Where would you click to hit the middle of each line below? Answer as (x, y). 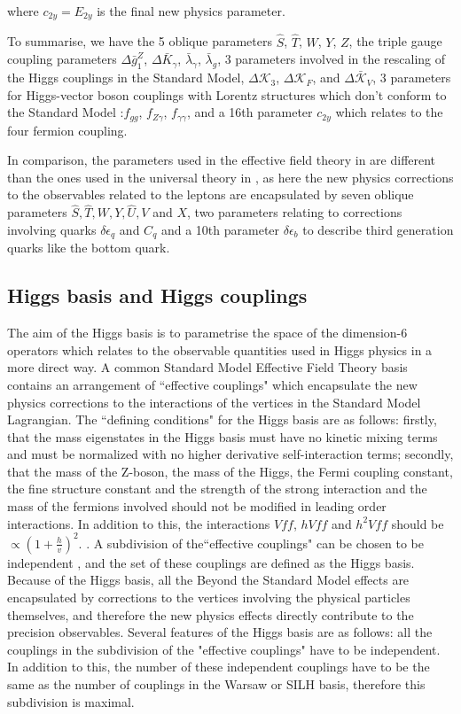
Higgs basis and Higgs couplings (157, 295)
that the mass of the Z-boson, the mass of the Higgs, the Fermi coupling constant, (230, 471)
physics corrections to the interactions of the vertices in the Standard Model (214, 402)
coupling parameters (62, 59)
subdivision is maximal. (71, 701)
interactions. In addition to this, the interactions (139, 523)
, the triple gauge (395, 41)
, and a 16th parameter (250, 112)
